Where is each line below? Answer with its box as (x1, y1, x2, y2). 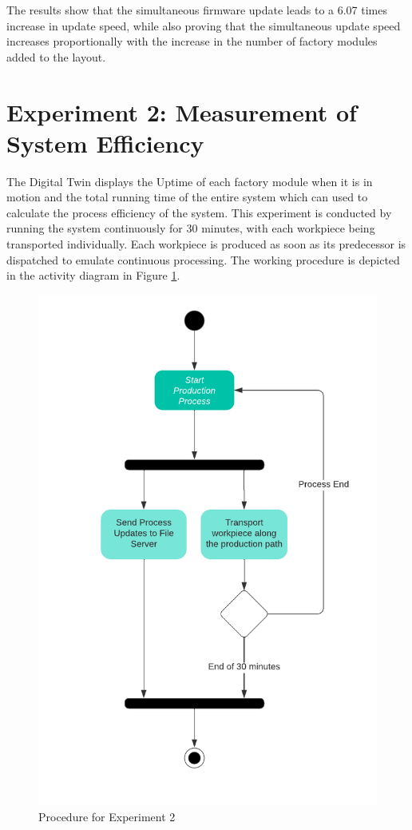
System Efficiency (6, 126, 204, 159)
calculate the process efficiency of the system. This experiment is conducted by (6, 204, 392, 220)
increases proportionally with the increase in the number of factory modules (6, 33, 378, 50)
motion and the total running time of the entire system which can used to (6, 189, 368, 205)
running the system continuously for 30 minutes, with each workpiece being (6, 220, 375, 236)
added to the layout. (6, 48, 106, 65)
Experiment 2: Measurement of (6, 95, 357, 128)
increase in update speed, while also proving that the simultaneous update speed (6, 17, 401, 34)
